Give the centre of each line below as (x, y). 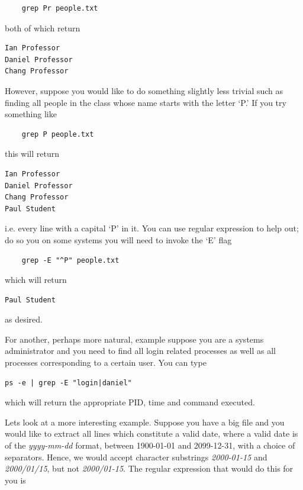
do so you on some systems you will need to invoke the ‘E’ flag (118, 239)
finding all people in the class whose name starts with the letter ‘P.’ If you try (146, 102)
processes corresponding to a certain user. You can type (106, 362)
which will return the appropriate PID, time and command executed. (130, 402)
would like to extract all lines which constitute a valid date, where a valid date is (151, 433)
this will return (32, 154)
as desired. (24, 319)
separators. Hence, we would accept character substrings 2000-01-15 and (136, 457)
